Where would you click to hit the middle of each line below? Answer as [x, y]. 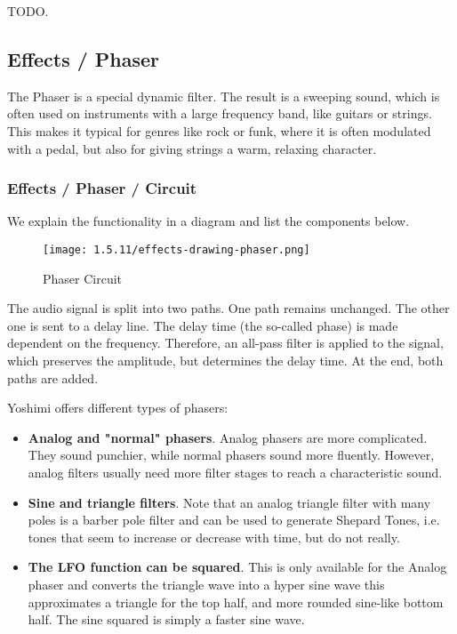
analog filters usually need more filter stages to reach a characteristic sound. [235, 472]
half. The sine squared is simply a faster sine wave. [166, 619]
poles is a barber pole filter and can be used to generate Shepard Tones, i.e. [234, 520]
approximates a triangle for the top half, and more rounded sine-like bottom [236, 602]
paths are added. [53, 377]
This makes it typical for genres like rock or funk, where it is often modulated [219, 130]
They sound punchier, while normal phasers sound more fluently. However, [231, 455]
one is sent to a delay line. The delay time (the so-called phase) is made [203, 325]
